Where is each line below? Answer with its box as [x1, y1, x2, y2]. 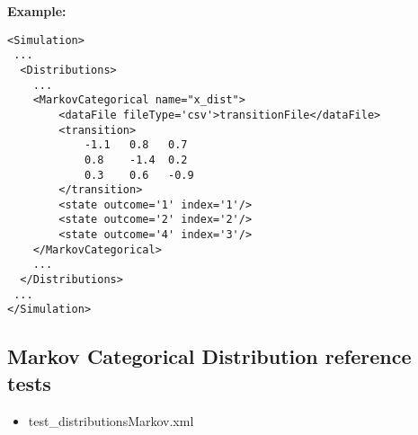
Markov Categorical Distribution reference [7, 342, 412, 370]
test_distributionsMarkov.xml [28, 411, 194, 430]
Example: [7, 2, 67, 20]
